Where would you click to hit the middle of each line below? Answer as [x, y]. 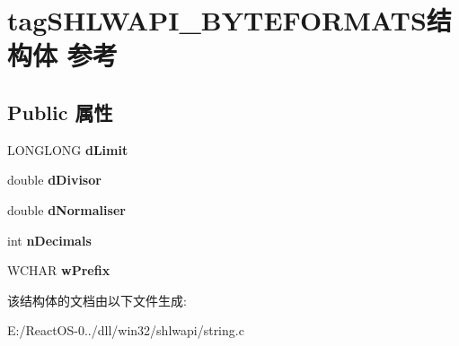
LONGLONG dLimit [68, 149]
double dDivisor [54, 180]
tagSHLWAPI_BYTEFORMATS [217, 20]
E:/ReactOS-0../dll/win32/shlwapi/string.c [126, 330]
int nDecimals [49, 240]
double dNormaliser [66, 209]
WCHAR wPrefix [59, 270]
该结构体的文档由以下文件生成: [97, 300]
